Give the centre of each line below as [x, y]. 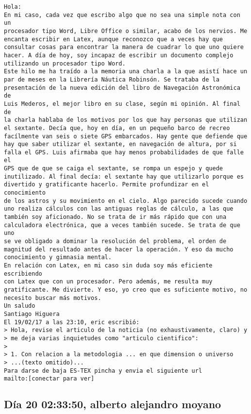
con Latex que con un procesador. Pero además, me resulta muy [108, 282]
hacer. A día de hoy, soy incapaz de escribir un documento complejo [119, 55]
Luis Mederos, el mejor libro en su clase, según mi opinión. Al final [122, 104]
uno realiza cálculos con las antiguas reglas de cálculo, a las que [119, 209]
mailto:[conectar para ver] [49, 379]
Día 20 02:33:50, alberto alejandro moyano [113, 404]
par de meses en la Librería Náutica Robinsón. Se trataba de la [112, 79]
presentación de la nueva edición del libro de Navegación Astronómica [122, 88]
